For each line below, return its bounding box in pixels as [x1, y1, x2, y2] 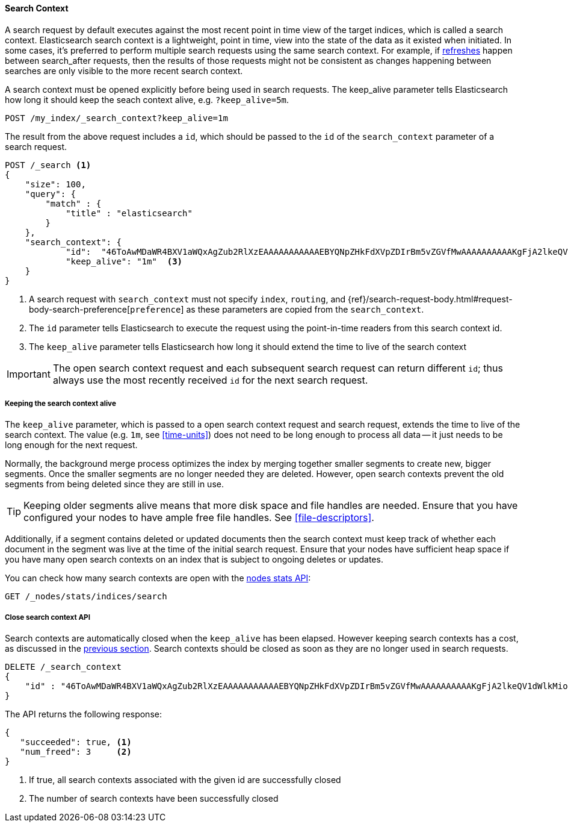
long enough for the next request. [5, 440, 138, 451]
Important [7, 367, 51, 380]
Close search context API [5, 613, 90, 622]
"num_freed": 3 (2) [20, 747, 132, 757]
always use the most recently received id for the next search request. [52, 373, 368, 386]
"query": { [25, 189, 76, 199]
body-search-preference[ [29, 304, 131, 314]
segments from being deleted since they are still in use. [5, 479, 224, 490]
